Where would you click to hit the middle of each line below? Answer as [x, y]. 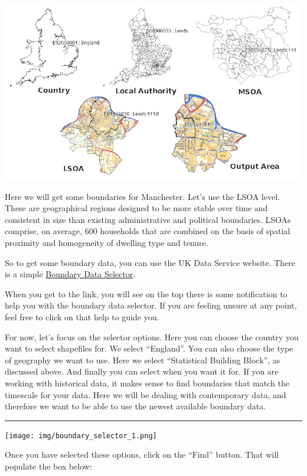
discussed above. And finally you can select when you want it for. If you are [142, 371]
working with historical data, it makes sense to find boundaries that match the [147, 383]
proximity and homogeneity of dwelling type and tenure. [107, 242]
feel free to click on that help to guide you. [82, 316]
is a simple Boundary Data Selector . [70, 274]
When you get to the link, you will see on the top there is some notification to [146, 293]
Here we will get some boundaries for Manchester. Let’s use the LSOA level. [142, 196]
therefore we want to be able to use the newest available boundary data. [135, 406]
